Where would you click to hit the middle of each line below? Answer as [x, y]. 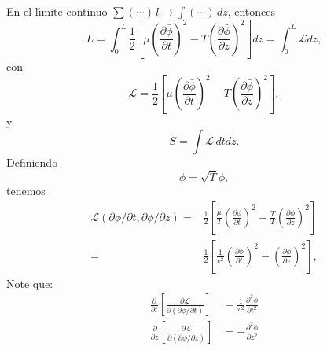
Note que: [30, 283]
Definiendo [32, 162]
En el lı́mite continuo [57, 11]
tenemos [26, 190]
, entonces [252, 11]
